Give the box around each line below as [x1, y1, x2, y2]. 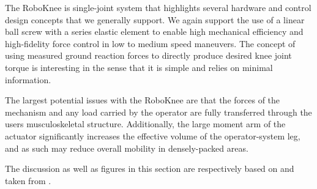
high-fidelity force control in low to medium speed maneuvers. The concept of [5, 37, 296, 50]
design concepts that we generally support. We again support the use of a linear [5, 13, 305, 26]
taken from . [5, 174, 51, 187]
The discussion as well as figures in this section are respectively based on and [5, 162, 294, 175]
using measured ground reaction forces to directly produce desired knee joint [5, 49, 292, 62]
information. [5, 73, 51, 86]
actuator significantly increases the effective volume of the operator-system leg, [5, 129, 300, 142]
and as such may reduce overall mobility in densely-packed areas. [5, 141, 248, 154]
